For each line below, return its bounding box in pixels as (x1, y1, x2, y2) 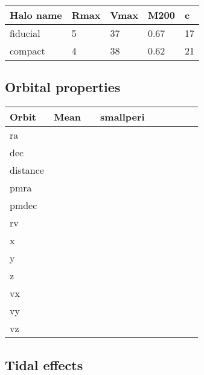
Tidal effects (5, 355, 83, 374)
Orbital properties (5, 78, 121, 96)
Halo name (10, 8, 62, 22)
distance (10, 163, 44, 178)
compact (10, 44, 45, 58)
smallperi (100, 110, 145, 124)
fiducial (10, 26, 40, 40)
